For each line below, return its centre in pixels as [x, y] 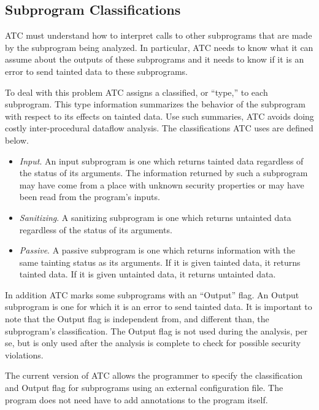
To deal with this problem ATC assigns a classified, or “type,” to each [136, 92]
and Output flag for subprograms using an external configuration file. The [144, 388]
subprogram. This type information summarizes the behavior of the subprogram [155, 104]
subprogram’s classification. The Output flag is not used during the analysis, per [156, 331]
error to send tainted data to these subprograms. [97, 71]
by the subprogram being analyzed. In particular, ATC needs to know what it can [159, 47]
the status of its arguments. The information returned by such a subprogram [163, 173]
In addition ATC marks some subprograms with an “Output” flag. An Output [152, 294]
